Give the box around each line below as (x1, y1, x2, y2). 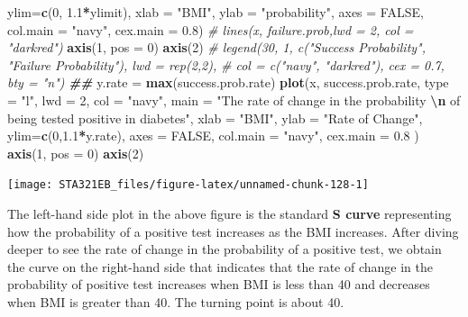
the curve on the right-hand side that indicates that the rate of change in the (7, 257, 433, 276)
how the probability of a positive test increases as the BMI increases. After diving (7, 222, 459, 240)
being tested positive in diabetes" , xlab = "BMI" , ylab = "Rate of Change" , (7, 108, 423, 127)
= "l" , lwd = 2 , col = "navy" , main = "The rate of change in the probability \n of (7, 90, 461, 109)
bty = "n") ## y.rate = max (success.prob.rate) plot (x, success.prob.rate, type (7, 73, 449, 92)
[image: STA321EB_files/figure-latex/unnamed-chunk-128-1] (7, 178, 369, 192)
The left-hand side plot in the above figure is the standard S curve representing (7, 204, 452, 222)
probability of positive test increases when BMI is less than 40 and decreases (7, 275, 430, 294)
